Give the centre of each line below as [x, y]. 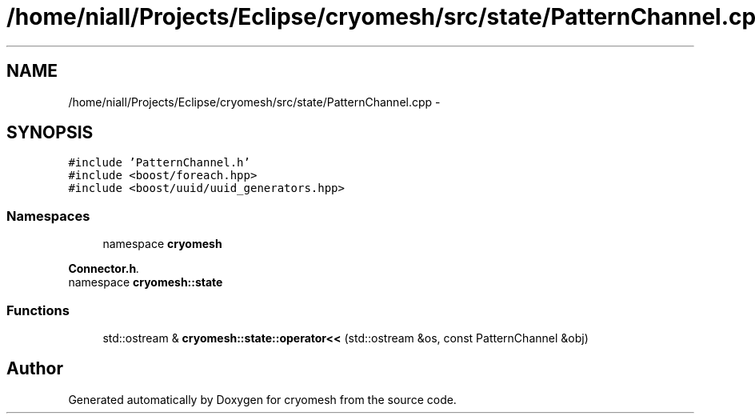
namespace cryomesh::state [146, 282]
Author [35, 369]
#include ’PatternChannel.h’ [159, 163]
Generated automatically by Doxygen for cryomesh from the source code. [262, 399]
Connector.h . [104, 269]
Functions [38, 310]
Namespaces [48, 216]
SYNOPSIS [50, 133]
